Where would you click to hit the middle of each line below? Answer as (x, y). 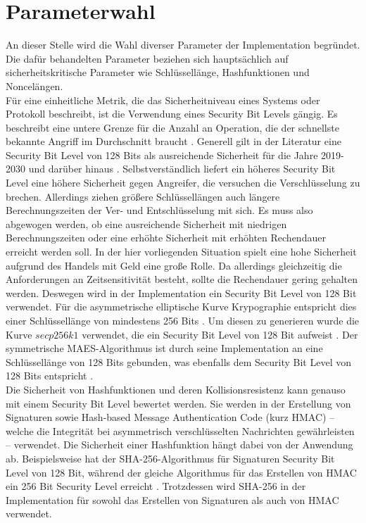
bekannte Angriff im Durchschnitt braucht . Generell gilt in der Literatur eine (173, 141)
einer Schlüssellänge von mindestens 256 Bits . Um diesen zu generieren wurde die (183, 320)
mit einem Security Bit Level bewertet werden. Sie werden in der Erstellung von (178, 403)
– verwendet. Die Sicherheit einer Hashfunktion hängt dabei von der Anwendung (179, 445)
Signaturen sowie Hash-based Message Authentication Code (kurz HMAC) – (170, 417)
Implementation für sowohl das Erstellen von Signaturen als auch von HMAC (172, 499)
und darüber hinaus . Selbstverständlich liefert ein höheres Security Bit (182, 169)
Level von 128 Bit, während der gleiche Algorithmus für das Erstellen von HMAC (181, 472)
